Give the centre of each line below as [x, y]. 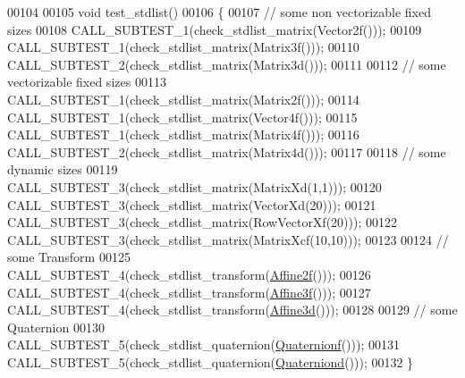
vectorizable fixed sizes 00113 [87, 82]
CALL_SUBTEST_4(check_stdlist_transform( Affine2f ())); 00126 [189, 274]
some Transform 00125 [69, 257]
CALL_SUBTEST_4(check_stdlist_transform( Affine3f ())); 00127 [189, 292]
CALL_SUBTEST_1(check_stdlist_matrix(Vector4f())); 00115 [182, 117]
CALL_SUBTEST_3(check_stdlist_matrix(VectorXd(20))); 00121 [192, 204]
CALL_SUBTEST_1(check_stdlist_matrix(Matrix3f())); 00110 [183, 47]
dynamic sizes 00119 [63, 169]
